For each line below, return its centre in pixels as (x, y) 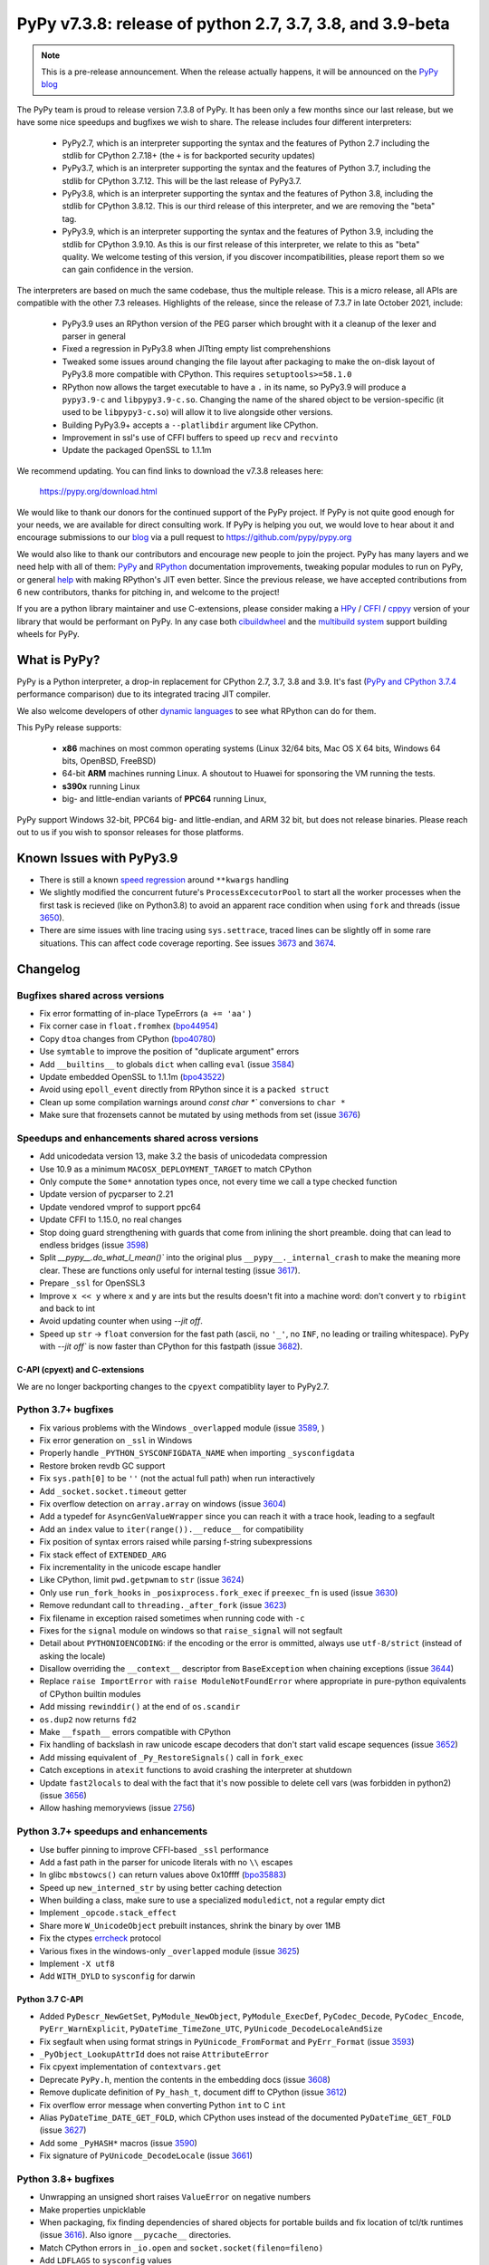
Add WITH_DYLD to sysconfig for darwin (117, 1976)
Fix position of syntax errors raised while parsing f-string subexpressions (176, 1542)
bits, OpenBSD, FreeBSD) (109, 761)
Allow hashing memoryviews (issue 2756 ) (117, 1808)
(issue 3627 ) (63, 2130)
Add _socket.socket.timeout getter (113, 1491)
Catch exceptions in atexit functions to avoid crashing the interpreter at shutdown (196, 1770)
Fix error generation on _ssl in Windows (116, 1441)
